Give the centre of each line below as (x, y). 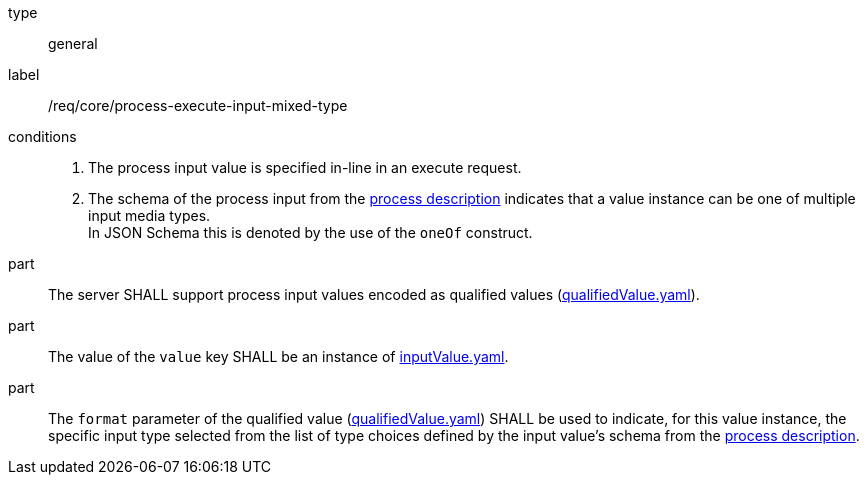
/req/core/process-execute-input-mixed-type (198, 105)
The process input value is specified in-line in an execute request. (305, 167)
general (73, 43)
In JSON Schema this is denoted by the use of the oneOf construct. (310, 232)
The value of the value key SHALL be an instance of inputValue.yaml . (278, 356)
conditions (42, 136)
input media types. (149, 215)
